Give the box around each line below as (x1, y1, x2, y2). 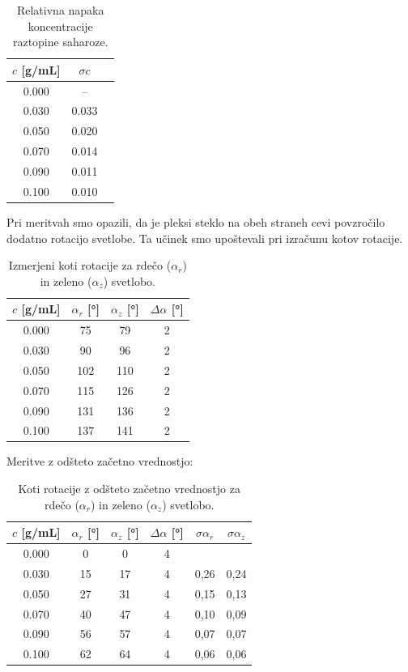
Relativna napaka (16, 2, 104, 18)
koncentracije (28, 17, 93, 34)
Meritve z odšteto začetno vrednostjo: (6, 453, 193, 470)
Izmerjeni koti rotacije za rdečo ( (8, 257, 172, 274)
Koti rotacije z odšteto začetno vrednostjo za (18, 480, 240, 497)
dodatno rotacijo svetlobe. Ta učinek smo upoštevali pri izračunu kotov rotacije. (6, 229, 403, 246)
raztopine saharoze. (12, 33, 108, 50)
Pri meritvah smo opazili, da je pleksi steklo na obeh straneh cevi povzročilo (6, 213, 385, 230)
